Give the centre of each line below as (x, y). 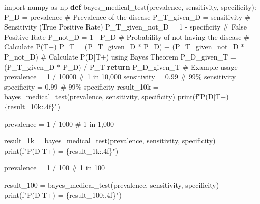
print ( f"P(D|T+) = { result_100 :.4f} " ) (63, 195)
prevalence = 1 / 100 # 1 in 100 (55, 168)
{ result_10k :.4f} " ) (32, 106)
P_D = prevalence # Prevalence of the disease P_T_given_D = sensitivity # (127, 17)
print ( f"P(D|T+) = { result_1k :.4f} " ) (61, 150)
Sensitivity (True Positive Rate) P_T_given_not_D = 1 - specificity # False (125, 27)
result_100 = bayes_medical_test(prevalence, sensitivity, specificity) (112, 184)
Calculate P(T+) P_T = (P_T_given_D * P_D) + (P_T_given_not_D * (124, 47)
